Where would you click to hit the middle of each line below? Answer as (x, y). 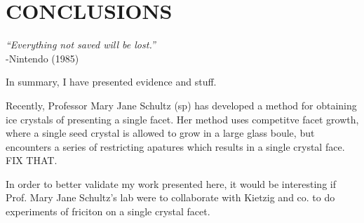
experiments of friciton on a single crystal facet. (108, 211)
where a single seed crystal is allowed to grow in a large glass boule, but (160, 133)
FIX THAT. (32, 160)
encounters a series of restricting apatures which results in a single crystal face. (175, 146)
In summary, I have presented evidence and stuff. (111, 82)
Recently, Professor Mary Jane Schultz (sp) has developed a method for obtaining (181, 105)
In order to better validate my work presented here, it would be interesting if (171, 183)
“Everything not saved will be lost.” (81, 45)
